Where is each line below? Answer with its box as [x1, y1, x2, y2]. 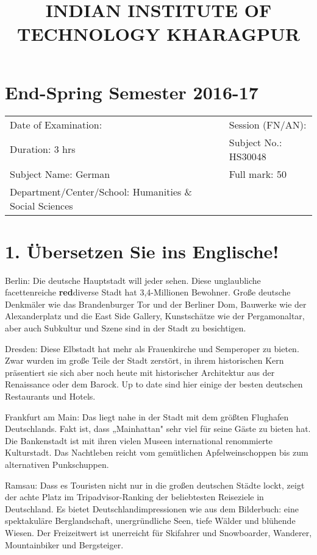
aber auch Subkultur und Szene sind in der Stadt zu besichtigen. [5, 322, 246, 334]
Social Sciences [10, 198, 73, 213]
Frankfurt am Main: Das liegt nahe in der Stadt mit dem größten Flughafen [5, 410, 289, 423]
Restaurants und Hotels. [5, 389, 96, 402]
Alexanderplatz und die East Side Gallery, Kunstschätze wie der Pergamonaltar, [5, 309, 305, 322]
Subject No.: [229, 135, 282, 149]
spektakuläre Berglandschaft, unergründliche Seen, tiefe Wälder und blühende [5, 514, 296, 527]
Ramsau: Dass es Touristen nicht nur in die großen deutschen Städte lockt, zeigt [5, 478, 305, 491]
